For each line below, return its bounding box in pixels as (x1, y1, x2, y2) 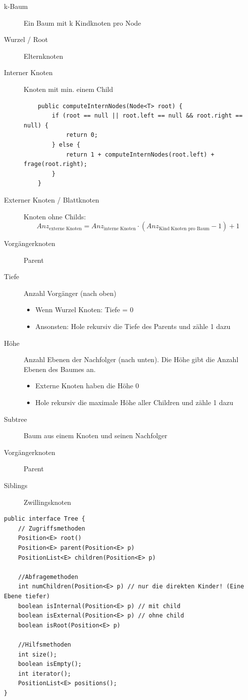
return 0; (66, 131, 98, 139)
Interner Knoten (4, 67, 53, 78)
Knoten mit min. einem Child (24, 83, 113, 94)
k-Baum (4, 1, 28, 11)
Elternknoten (24, 50, 63, 61)
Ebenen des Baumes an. (24, 364, 96, 374)
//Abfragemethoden (18, 573, 78, 580)
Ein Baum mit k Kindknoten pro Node (24, 17, 142, 28)
